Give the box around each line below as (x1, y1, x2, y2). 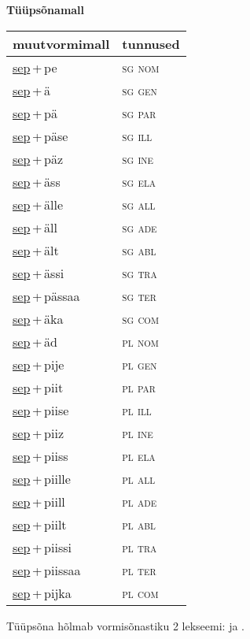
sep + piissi (13, 537, 72, 556)
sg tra (122, 263, 157, 282)
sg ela (122, 172, 156, 191)
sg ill (122, 126, 153, 145)
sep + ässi (13, 263, 64, 282)
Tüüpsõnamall (6, 2, 85, 17)
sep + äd (13, 332, 57, 351)
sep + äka (13, 309, 64, 328)
